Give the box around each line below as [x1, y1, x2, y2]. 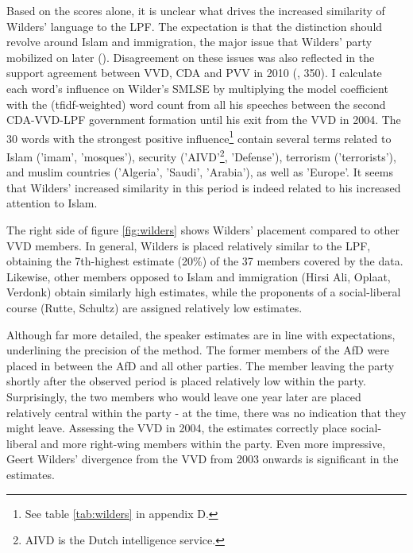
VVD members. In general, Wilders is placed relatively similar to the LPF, [6, 237, 371, 253]
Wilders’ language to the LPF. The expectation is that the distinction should [6, 17, 383, 34]
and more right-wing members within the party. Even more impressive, [41, 435, 386, 451]
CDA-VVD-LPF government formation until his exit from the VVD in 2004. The [6, 111, 401, 128]
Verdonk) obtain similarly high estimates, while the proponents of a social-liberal [6, 284, 401, 300]
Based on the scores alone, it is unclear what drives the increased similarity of [6, 2, 385, 18]
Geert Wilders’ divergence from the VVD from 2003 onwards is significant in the [6, 451, 399, 467]
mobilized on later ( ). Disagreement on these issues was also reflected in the [6, 48, 375, 65]
